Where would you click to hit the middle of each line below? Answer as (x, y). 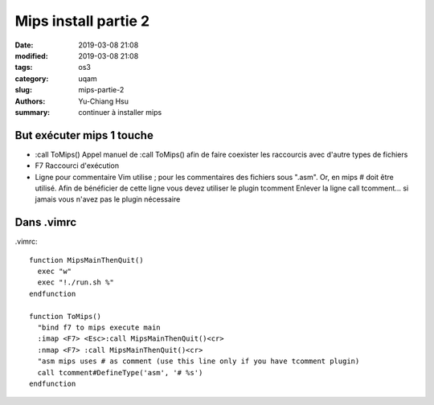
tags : (24, 67)
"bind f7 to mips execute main (99, 327)
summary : (33, 112)
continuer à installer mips (120, 112)
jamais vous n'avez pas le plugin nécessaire (108, 199)
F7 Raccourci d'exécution (77, 166)
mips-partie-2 (101, 90)
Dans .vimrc (46, 222)
